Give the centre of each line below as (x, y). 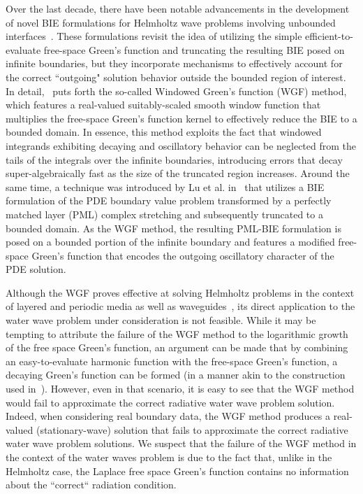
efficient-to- (329, 36)
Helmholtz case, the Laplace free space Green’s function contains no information (177, 471)
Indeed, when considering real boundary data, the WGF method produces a (168, 416)
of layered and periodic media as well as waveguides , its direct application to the (180, 306)
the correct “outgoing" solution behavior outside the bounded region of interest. (176, 77)
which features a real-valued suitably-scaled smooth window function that (163, 105)
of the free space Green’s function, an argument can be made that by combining (177, 347)
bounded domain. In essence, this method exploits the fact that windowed (164, 132)
